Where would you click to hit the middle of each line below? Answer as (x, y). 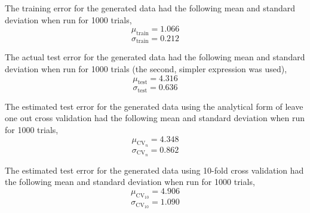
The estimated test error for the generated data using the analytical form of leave (154, 106)
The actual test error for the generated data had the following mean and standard (155, 57)
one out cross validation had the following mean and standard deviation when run (155, 118)
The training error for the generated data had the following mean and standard (150, 8)
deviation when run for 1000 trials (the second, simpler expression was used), (146, 69)
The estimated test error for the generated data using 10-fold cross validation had (154, 170)
